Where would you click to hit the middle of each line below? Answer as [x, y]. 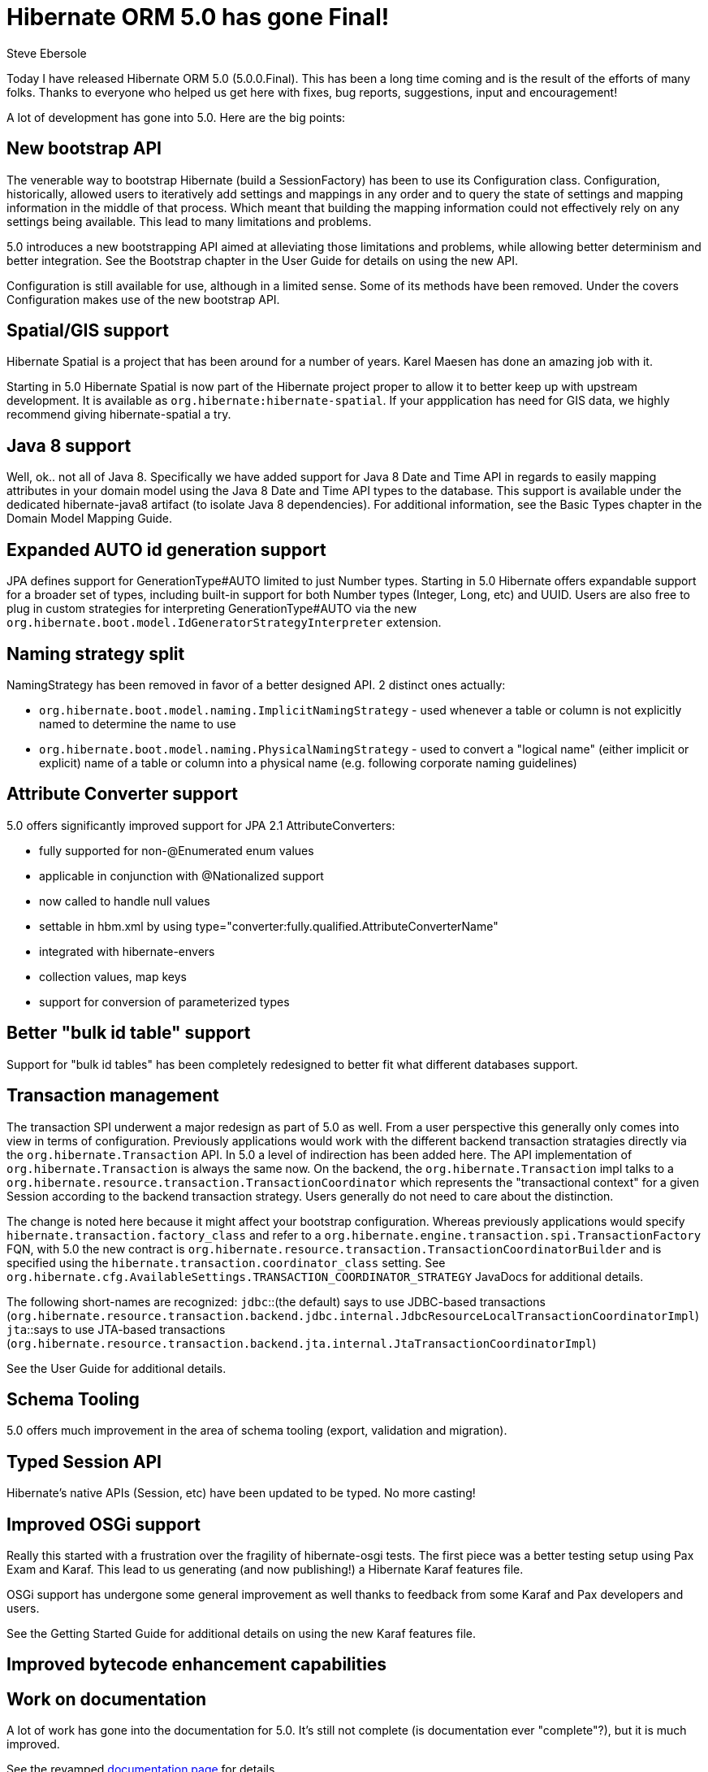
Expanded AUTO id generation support [166, 549]
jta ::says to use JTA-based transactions [116, 1329]
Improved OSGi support [104, 1524]
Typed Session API [84, 1461]
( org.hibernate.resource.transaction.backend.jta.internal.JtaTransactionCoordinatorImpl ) [302, 1343]
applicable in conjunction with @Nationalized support [181, 875]
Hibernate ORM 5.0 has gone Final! [198, 17]
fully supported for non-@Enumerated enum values [177, 850]
